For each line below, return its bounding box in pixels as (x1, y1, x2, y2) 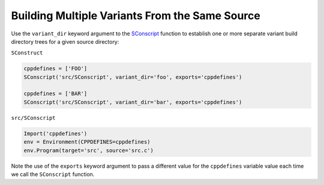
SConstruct (11, 50, 43, 56)
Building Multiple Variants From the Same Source (11, 9, 260, 22)
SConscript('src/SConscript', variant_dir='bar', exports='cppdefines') (23, 99, 242, 105)
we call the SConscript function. (11, 171, 95, 178)
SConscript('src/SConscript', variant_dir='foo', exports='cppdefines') (23, 74, 242, 80)
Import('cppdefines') (23, 130, 88, 137)
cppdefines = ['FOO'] (23, 65, 88, 72)
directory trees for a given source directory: (11, 38, 119, 45)
